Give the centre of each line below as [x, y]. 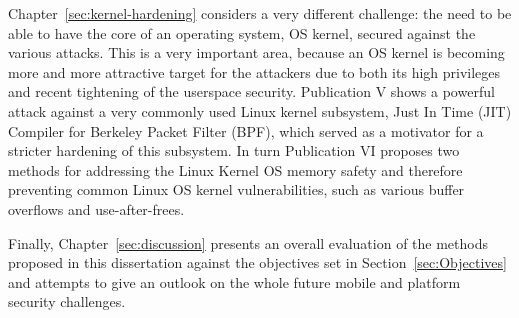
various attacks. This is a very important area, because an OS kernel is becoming [256, 52]
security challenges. [67, 301]
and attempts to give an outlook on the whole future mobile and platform [234, 281]
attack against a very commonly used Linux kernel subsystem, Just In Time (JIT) [260, 110]
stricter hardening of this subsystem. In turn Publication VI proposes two [234, 150]
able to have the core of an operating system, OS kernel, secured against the [242, 32]
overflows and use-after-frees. [96, 208]
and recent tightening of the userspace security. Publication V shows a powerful [251, 91]
